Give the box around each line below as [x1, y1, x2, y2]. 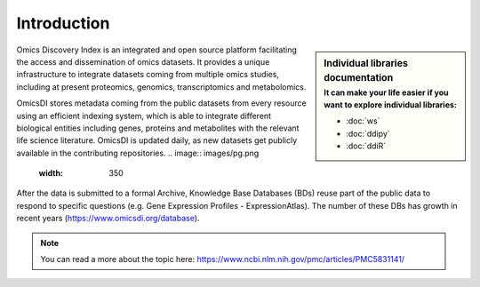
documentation [324, 72, 394, 84]
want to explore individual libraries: [324, 100, 458, 110]
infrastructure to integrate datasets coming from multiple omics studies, [16, 69, 280, 80]
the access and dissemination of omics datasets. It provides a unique [16, 56, 270, 67]
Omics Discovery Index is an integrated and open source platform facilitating [16, 44, 298, 55]
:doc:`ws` [346, 116, 380, 126]
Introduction [16, 13, 110, 33]
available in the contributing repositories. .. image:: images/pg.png [16, 147, 260, 158]
